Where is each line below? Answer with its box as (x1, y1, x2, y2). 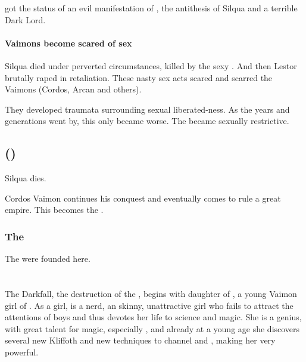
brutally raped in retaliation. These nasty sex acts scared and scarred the (5, 71, 273, 83)
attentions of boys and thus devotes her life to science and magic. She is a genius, (5, 311, 302, 323)
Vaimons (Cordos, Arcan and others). (5, 83, 142, 95)
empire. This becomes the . (5, 203, 104, 216)
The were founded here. (5, 252, 90, 265)
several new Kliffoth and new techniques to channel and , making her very (5, 334, 276, 346)
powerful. (5, 345, 39, 358)
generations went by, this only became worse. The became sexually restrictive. (5, 115, 289, 127)
